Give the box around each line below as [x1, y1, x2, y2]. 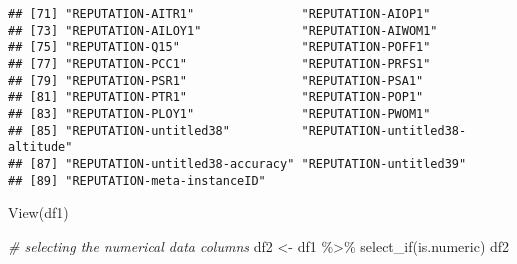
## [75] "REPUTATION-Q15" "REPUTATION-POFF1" [8, 40, 431, 55]
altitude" [8, 140, 73, 155]
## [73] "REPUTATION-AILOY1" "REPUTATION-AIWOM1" [8, 23, 438, 38]
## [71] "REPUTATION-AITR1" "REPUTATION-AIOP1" [8, 7, 431, 21]
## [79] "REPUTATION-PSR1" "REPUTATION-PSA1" [8, 73, 424, 88]
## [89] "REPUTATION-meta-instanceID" [8, 173, 266, 188]
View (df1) [8, 202, 69, 223]
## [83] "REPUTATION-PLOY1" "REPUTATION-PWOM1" [8, 106, 431, 121]
